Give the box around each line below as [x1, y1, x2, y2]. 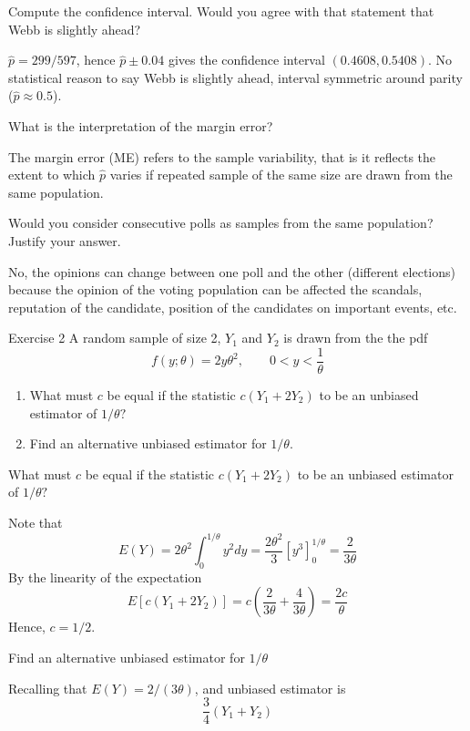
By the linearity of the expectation [8, 567, 202, 586]
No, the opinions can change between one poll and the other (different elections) [8, 262, 455, 281]
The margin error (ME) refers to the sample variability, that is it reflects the [8, 147, 436, 166]
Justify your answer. [8, 231, 121, 250]
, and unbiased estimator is [194, 678, 346, 697]
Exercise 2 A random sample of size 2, [8, 328, 221, 347]
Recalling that [8, 678, 87, 697]
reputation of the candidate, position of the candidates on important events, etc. [8, 297, 457, 316]
